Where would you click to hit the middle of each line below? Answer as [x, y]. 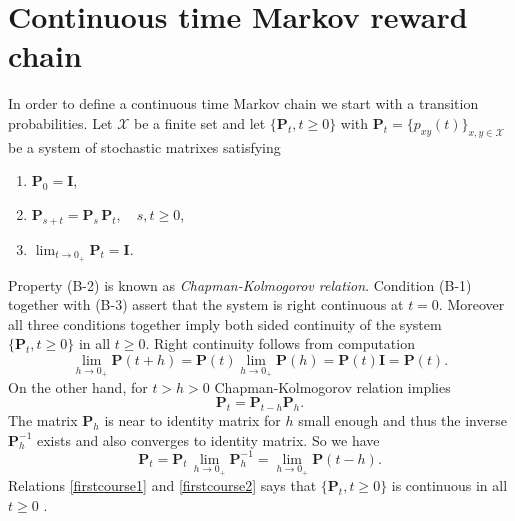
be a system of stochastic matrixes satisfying [144, 146]
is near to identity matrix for [192, 419]
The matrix [43, 419]
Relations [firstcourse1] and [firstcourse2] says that [162, 485]
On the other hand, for [78, 386]
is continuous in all [449, 485]
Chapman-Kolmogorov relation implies [332, 386]
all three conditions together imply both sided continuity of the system [225, 323]
